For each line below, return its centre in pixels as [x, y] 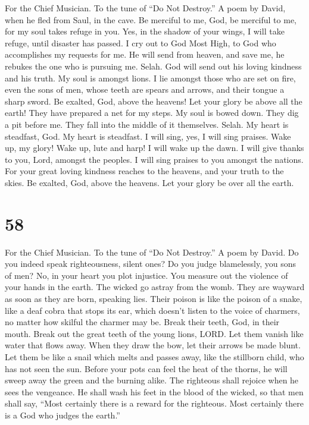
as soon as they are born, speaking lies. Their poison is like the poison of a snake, [154, 298]
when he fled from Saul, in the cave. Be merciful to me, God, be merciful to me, [151, 19]
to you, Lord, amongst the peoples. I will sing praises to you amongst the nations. [154, 159]
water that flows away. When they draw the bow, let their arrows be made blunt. [153, 345]
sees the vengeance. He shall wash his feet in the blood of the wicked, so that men [154, 391]
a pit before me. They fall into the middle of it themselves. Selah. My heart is [147, 124]
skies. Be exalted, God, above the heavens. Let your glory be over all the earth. [149, 182]
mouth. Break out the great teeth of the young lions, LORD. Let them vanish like [154, 333]
